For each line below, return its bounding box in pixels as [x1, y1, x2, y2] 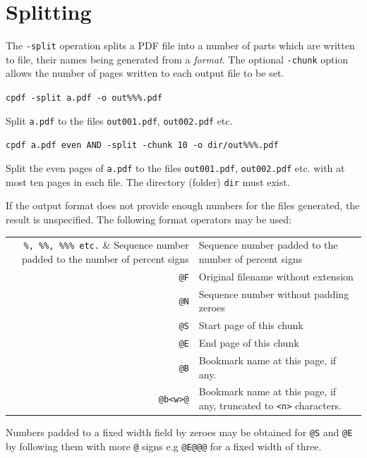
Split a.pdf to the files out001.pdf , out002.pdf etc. [6, 113, 233, 128]
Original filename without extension [198, 268, 354, 283]
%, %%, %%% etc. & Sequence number [23, 237, 189, 252]
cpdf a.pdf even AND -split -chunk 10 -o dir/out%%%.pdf [6, 140, 279, 151]
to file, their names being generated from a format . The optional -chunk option [6, 51, 349, 66]
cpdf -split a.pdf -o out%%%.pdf [6, 93, 162, 104]
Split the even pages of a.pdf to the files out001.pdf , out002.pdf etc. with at [6, 161, 345, 175]
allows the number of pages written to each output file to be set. [6, 66, 284, 80]
